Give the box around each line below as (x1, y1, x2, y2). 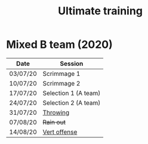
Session (59, 59, 84, 68)
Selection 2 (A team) (42, 99, 101, 107)
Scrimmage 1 (42, 69, 81, 78)
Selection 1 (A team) (42, 88, 101, 97)
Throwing (42, 108, 70, 117)
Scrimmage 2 (42, 79, 81, 87)
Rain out (42, 118, 66, 126)
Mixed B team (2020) (6, 38, 113, 51)
